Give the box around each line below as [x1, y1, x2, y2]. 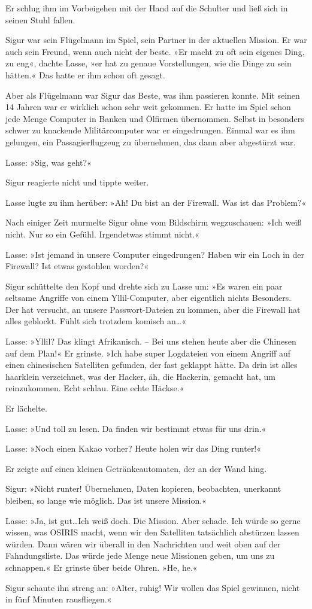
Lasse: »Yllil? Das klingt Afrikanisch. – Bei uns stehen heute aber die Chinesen [5, 335, 296, 348]
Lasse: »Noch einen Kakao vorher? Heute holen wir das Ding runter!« [5, 442, 262, 455]
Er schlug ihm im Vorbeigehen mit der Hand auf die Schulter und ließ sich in [5, 2, 288, 14]
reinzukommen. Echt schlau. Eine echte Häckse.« [5, 382, 184, 394]
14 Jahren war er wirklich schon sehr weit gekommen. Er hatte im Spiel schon [5, 101, 291, 113]
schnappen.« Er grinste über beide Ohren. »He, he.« [5, 561, 198, 573]
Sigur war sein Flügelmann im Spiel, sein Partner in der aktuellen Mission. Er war [5, 34, 307, 46]
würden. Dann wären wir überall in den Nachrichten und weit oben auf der [5, 537, 281, 550]
